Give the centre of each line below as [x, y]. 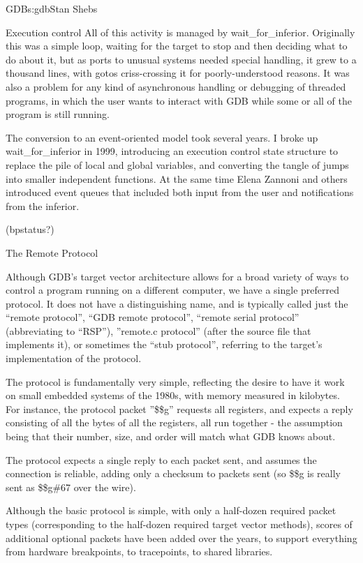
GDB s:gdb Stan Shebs [52, 8]
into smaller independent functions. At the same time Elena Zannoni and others [177, 178]
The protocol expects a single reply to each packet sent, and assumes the [161, 459]
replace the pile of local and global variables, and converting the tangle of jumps [177, 164]
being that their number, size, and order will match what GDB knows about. [171, 436]
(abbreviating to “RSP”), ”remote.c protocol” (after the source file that [158, 330]
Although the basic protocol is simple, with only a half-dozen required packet [171, 510]
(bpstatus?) [30, 229]
